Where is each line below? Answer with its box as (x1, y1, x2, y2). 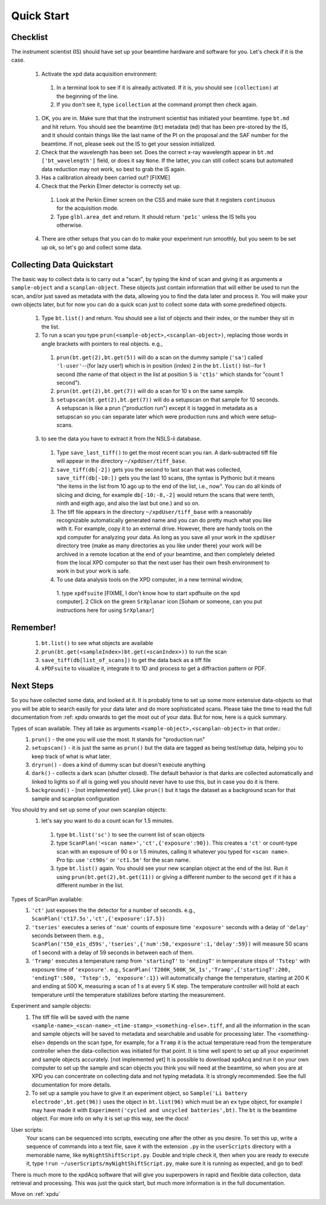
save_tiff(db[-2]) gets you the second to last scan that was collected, (56, 466, 241, 473)
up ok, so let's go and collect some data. (41, 244, 142, 251)
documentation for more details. (31, 1081, 112, 1088)
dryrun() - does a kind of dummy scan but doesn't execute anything (31, 761, 206, 768)
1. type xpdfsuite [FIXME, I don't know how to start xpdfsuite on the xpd (56, 590, 240, 597)
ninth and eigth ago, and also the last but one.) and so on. (56, 499, 200, 507)
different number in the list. (56, 882, 124, 889)
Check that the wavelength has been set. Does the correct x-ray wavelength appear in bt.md (41, 148, 274, 155)
